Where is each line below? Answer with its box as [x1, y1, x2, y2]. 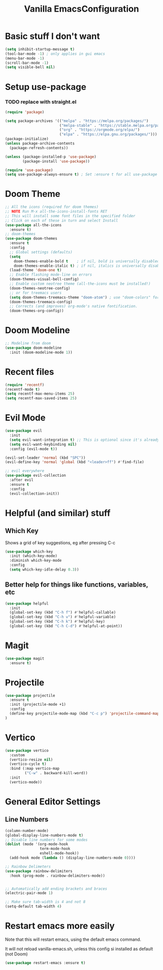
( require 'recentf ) [5, 382, 45, 387]
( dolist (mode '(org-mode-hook [5, 842, 68, 847]
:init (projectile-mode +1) [9, 702, 66, 707]
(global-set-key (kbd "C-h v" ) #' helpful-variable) [9, 615, 116, 620]
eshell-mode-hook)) [39, 851, 79, 856]
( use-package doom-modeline [5, 346, 62, 350]
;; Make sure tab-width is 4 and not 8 [5, 900, 86, 904]
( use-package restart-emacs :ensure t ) [5, 960, 86, 965]
